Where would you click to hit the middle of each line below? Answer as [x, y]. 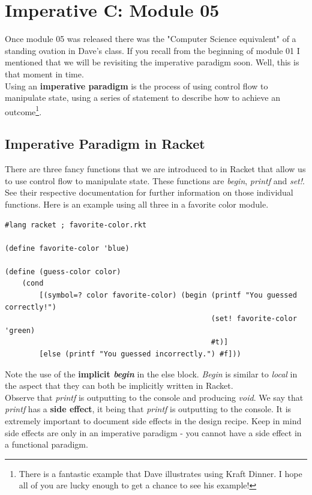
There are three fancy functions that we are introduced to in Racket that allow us [155, 169]
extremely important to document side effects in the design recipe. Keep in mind [153, 421]
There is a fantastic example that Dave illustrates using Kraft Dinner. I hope [160, 473]
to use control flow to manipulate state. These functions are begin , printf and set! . [155, 180]
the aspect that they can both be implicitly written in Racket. [119, 385]
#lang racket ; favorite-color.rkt [76, 225]
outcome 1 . [23, 110]
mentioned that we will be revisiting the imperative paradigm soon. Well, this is [152, 62]
